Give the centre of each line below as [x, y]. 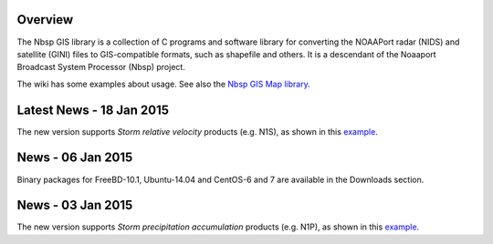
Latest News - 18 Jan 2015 [93, 110]
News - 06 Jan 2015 [75, 158]
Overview [45, 20]
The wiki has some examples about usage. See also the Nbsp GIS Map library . [163, 84]
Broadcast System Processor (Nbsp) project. [101, 67]
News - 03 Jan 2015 [75, 205]
